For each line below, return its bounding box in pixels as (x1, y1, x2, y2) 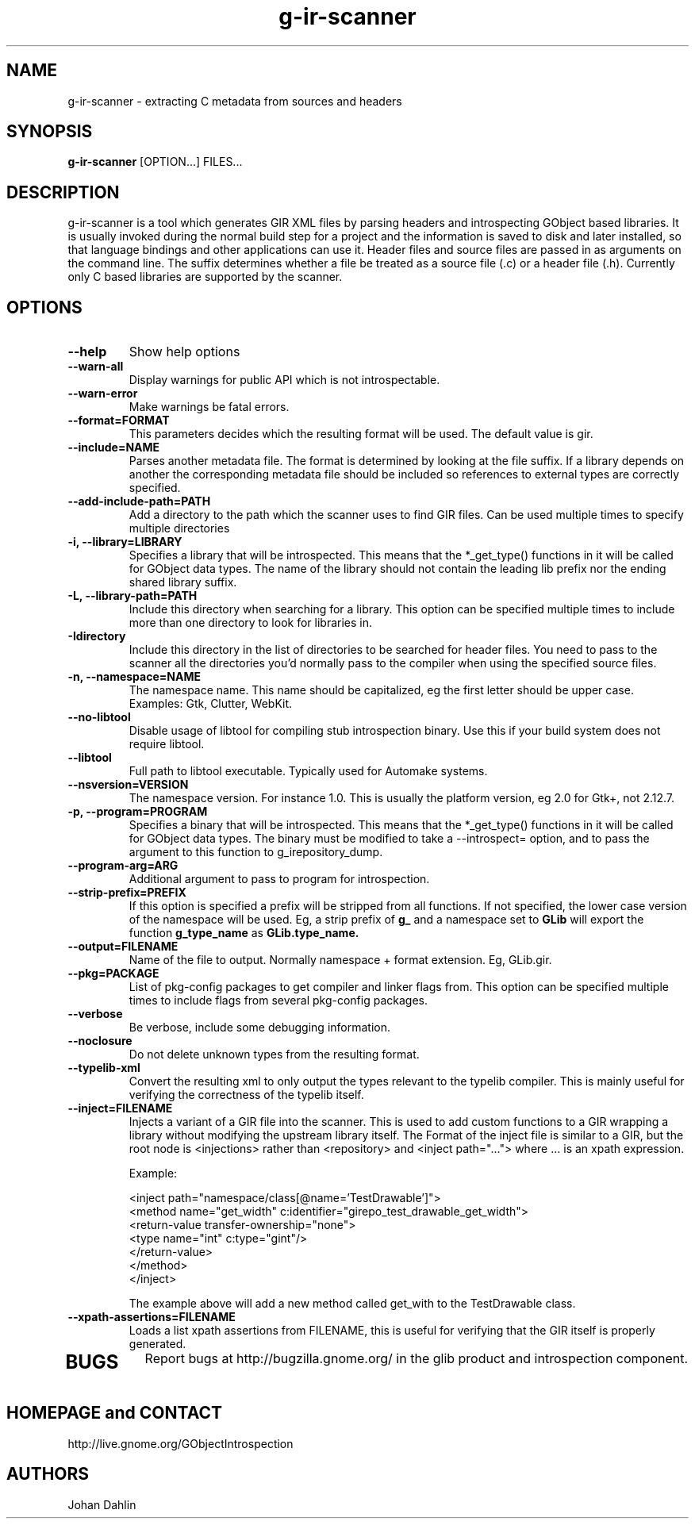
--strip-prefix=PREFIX (67, 885, 186, 900)
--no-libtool (67, 710, 131, 724)
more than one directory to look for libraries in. (129, 616, 372, 630)
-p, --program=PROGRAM (67, 805, 208, 819)
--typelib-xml (67, 1061, 140, 1075)
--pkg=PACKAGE (67, 966, 159, 981)
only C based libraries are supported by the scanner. (67, 270, 343, 284)
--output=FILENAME (67, 939, 179, 954)
